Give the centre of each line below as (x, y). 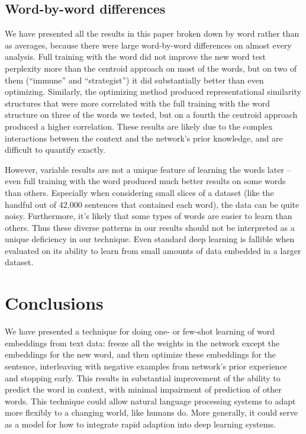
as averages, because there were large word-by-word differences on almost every (148, 45)
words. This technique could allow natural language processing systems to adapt (150, 401)
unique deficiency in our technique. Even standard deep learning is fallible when (150, 239)
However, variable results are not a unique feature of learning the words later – (148, 169)
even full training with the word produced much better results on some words (145, 181)
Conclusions (54, 303)
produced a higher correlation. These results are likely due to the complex (139, 126)
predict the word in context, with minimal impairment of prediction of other (143, 389)
